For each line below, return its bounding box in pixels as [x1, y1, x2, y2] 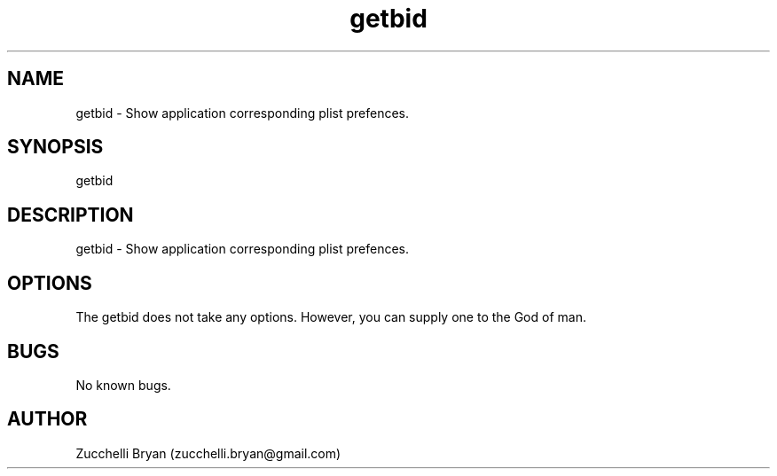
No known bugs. [75, 377, 171, 393]
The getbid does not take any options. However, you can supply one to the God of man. [75, 309, 586, 325]
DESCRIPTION [7, 203, 134, 226]
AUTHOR [7, 408, 88, 431]
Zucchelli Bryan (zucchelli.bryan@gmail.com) [75, 445, 341, 461]
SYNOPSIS [7, 136, 104, 159]
